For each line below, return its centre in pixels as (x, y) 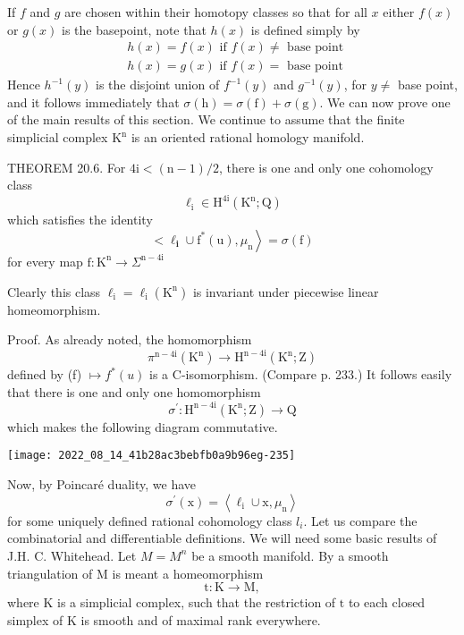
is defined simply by (305, 29)
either (399, 12)
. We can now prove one (385, 102)
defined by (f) (45, 374)
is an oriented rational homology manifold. (248, 137)
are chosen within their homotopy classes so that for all (216, 12)
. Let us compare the (360, 520)
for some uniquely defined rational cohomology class (150, 520)
